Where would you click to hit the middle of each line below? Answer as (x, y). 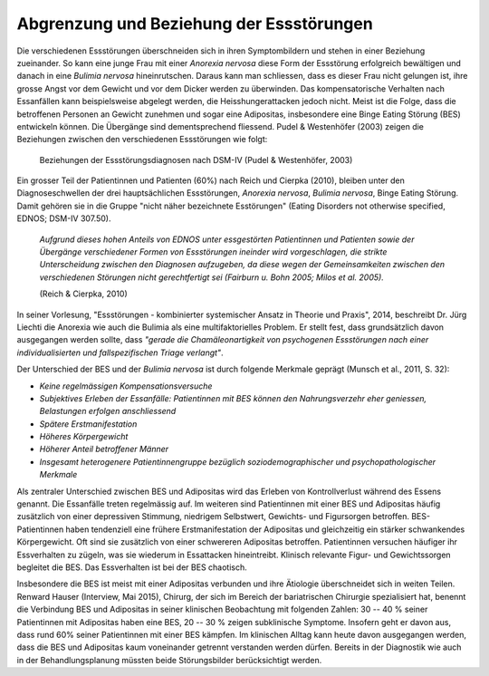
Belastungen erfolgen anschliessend (108, 411)
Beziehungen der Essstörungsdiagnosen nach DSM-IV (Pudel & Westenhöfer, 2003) (196, 159)
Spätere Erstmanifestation (88, 424)
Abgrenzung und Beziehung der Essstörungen (195, 24)
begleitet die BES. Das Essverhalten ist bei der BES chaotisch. (132, 567)
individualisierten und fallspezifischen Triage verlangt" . (120, 352)
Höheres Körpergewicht (84, 437)
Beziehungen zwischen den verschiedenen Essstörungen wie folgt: (142, 140)
